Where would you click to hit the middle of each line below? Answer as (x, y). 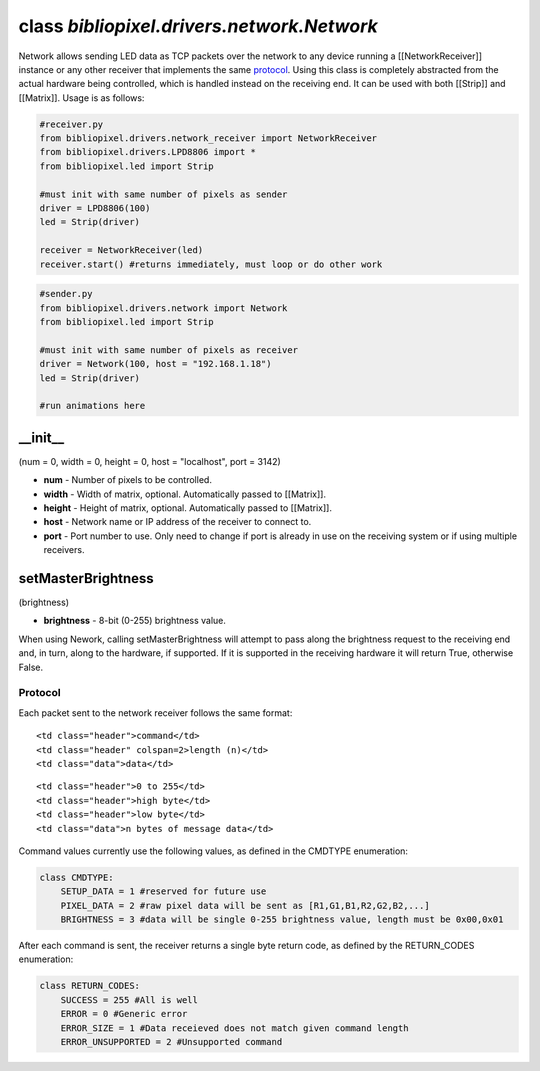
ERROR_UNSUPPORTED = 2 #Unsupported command (171, 1041)
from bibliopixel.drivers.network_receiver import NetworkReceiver (208, 138)
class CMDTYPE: (76, 877)
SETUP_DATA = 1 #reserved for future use (163, 891)
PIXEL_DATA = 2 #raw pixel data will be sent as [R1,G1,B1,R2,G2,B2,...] (245, 905)
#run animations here (92, 406)
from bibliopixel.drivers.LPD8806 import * (148, 152)
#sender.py (66, 294)
